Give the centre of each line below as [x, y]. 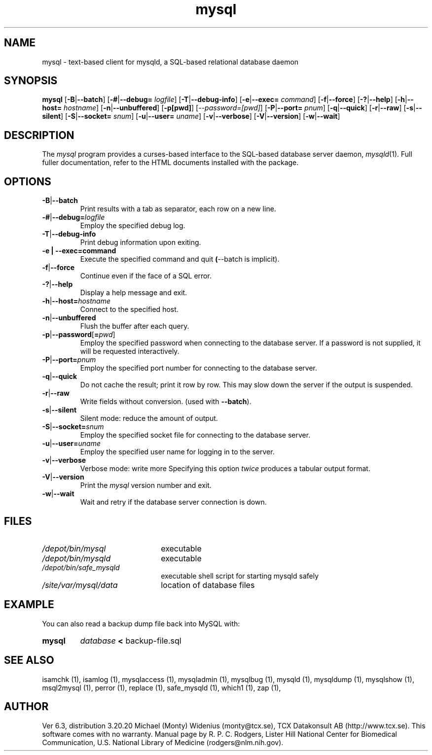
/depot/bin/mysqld [76, 558]
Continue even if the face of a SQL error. [146, 276]
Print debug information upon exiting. [141, 242]
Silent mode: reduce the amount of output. [149, 418]
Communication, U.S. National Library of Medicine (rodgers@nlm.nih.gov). [163, 742]
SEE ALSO [29, 660]
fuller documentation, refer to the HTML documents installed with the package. [170, 163]
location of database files [208, 585]
